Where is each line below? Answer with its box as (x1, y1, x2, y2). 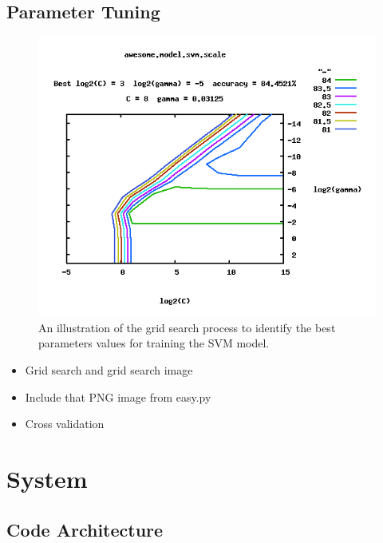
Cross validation (25, 415, 105, 432)
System (6, 462, 88, 494)
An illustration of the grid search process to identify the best (38, 319, 336, 335)
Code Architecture (6, 517, 164, 541)
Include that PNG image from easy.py (25, 388, 211, 405)
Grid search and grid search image (25, 361, 193, 378)
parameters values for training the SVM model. (38, 335, 270, 351)
